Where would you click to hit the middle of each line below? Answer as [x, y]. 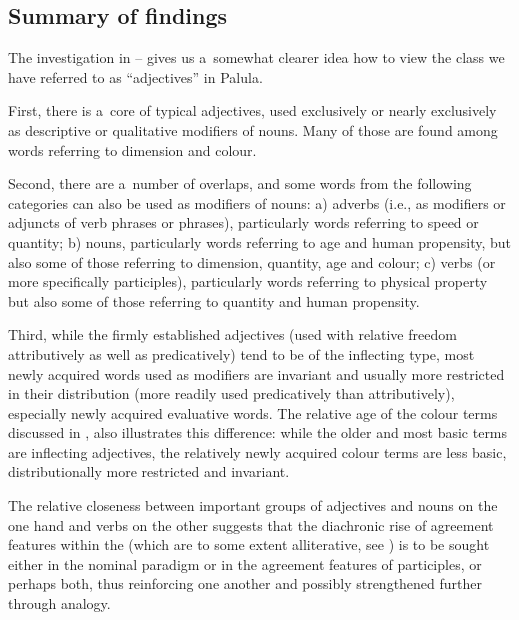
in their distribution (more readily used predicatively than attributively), [231, 393]
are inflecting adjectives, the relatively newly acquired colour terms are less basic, [257, 451]
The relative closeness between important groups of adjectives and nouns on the [253, 505]
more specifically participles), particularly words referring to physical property [248, 281]
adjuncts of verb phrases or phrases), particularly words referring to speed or [243, 222]
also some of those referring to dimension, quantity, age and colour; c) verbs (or [252, 261]
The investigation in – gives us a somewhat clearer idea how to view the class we [256, 57]
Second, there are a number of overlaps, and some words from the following [240, 183]
